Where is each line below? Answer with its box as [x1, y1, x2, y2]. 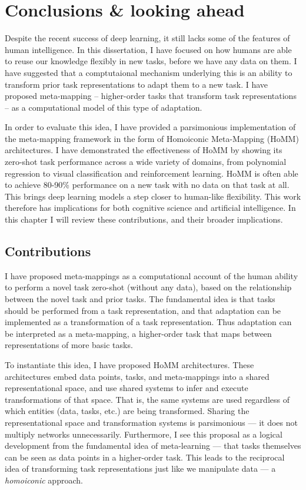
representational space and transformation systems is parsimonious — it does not [5, 416, 298, 428]
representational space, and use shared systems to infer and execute [5, 382, 248, 394]
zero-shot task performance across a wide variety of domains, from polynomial [5, 155, 287, 168]
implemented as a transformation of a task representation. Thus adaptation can [5, 316, 292, 328]
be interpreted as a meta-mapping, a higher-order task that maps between [5, 327, 272, 339]
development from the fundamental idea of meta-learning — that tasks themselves [5, 439, 301, 452]
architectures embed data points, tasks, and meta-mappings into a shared [5, 370, 270, 382]
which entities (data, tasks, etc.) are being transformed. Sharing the [5, 405, 250, 417]
